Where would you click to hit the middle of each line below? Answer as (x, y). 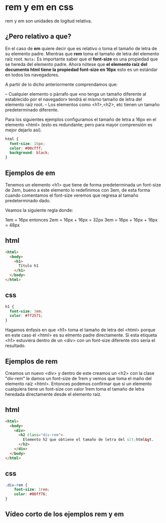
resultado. (15, 346)
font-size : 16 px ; (28, 144)
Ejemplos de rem (31, 361)
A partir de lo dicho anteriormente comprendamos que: (61, 84)
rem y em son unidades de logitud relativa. (49, 21)
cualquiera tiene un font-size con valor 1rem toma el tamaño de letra (75, 389)
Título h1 (28, 266)
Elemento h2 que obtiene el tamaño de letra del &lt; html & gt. (88, 440)
